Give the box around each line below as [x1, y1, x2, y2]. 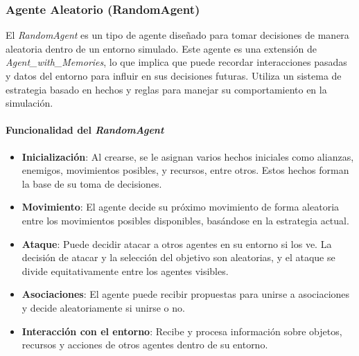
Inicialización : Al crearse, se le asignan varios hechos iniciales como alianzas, [21, 149, 354, 163]
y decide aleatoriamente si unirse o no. [21, 300, 185, 314]
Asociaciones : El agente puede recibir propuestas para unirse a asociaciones [21, 287, 350, 301]
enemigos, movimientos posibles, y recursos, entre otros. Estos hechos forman [21, 163, 349, 177]
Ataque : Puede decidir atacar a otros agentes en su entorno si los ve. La [21, 236, 332, 251]
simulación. [6, 96, 53, 110]
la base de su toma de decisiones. [21, 176, 162, 190]
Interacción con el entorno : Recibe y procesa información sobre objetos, [21, 323, 342, 338]
